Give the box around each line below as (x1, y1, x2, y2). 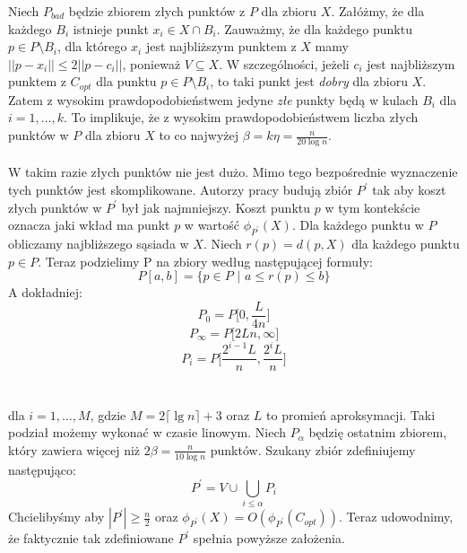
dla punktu (96, 72, 157, 91)
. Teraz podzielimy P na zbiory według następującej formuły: (38, 251, 373, 270)
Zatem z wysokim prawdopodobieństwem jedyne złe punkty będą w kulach (8, 90, 419, 109)
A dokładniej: (8, 283, 82, 302)
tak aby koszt (372, 180, 446, 199)
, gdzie (90, 405, 126, 424)
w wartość (184, 215, 240, 234)
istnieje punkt (73, 19, 149, 38)
